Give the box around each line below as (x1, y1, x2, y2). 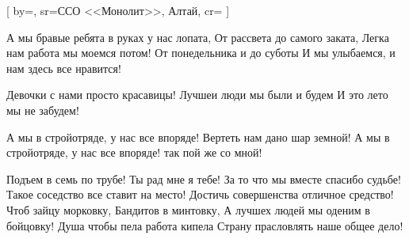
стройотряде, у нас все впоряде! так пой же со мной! (6, 144, 262, 161)
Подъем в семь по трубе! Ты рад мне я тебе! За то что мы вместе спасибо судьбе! (6, 170, 401, 187)
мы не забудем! (6, 101, 79, 118)
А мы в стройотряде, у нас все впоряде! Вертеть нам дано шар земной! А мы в (6, 128, 390, 145)
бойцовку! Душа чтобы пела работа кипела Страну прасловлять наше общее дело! (6, 217, 403, 233)
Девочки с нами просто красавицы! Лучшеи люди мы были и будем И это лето (6, 86, 388, 103)
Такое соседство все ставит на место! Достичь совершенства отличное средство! (6, 186, 394, 203)
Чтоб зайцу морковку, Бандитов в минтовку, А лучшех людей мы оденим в (6, 201, 370, 218)
